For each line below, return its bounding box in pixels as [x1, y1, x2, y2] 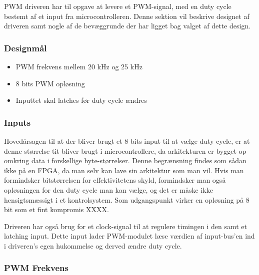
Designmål [4, 41, 47, 54]
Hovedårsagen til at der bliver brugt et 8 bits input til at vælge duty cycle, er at [4, 136, 250, 146]
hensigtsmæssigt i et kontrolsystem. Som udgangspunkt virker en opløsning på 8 [4, 194, 249, 205]
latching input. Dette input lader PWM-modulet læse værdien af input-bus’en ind [4, 231, 255, 241]
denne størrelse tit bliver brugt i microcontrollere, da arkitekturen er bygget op [4, 145, 246, 156]
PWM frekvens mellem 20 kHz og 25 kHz [15, 61, 142, 71]
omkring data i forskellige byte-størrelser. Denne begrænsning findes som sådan [4, 155, 246, 166]
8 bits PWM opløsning [15, 78, 85, 88]
